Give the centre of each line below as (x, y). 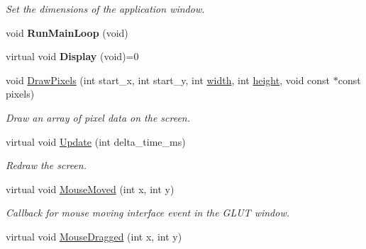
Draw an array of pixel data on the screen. (98, 117)
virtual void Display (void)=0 (72, 56)
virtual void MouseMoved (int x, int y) (90, 189)
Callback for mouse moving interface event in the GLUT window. (148, 213)
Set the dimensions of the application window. (105, 8)
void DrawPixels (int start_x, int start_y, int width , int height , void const (168, 80)
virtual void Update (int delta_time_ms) (96, 141)
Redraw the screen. (46, 165)
